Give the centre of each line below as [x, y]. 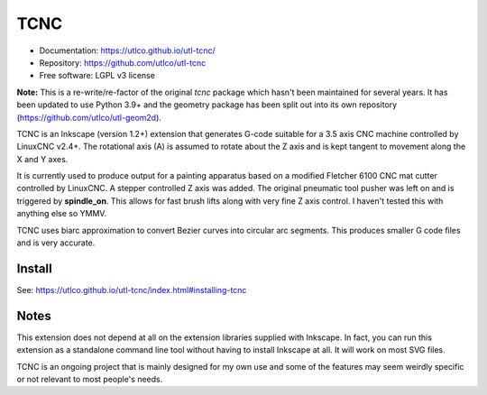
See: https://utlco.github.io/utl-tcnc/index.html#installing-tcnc [132, 289]
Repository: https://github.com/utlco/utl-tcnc [123, 62]
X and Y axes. [42, 159]
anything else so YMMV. [62, 214]
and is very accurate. [56, 243]
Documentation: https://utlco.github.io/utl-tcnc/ [127, 51]
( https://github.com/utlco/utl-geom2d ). [89, 117]
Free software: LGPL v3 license [97, 76]
